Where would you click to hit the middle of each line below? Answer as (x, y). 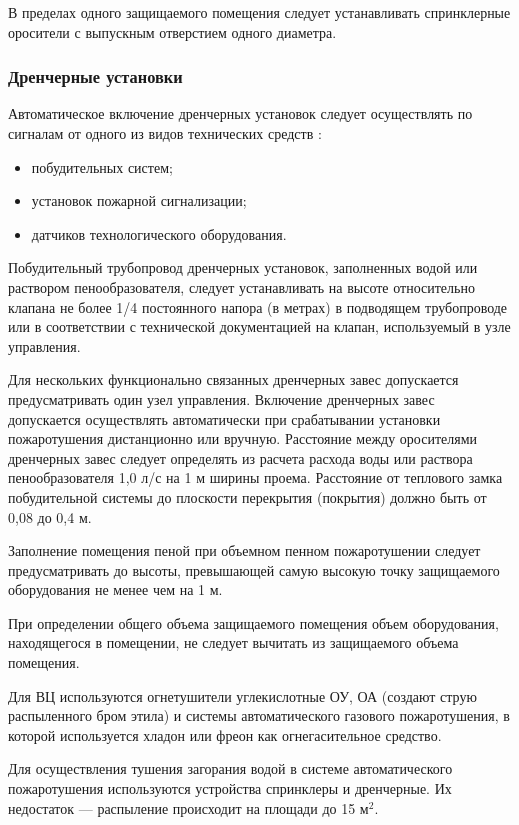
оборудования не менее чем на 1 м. (115, 589)
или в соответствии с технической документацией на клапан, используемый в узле (259, 326)
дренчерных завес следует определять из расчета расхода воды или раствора (240, 457)
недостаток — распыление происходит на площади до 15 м (188, 807)
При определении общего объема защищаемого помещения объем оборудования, (253, 622)
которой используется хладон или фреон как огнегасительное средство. (225, 734)
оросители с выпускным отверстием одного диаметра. (172, 31)
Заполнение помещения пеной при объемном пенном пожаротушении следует (244, 550)
